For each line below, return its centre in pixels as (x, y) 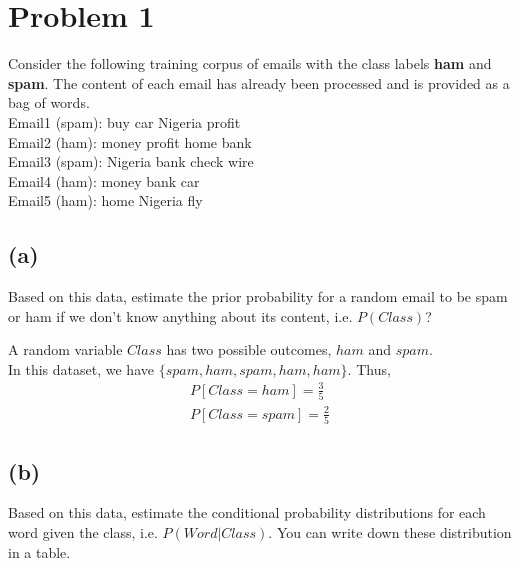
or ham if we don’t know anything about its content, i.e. (180, 315)
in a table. (39, 551)
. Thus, (369, 368)
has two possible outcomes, (249, 349)
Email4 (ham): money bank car (104, 180)
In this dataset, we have (81, 368)
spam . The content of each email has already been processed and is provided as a (259, 82)
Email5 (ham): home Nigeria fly (105, 200)
